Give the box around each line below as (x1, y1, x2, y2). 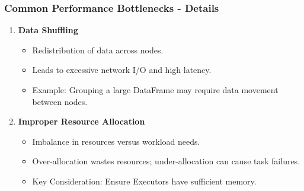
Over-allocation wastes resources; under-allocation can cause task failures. (32, 155, 300, 167)
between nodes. (32, 95, 88, 107)
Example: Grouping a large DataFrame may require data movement (32, 84, 279, 95)
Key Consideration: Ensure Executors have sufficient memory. (32, 174, 257, 187)
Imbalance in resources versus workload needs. (32, 135, 200, 147)
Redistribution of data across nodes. (32, 43, 164, 56)
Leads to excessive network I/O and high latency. (32, 63, 212, 76)
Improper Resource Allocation (18, 115, 145, 128)
